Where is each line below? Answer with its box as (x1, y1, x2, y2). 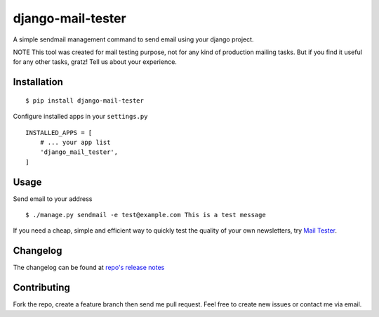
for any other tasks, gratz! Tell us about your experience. (13, 58, 177, 66)
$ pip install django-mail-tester (25, 96, 144, 105)
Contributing (13, 282, 70, 294)
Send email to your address (13, 194, 93, 203)
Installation (13, 76, 63, 88)
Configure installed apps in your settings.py (13, 112, 148, 121)
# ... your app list (39, 138, 111, 146)
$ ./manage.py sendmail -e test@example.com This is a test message (25, 211, 266, 219)
